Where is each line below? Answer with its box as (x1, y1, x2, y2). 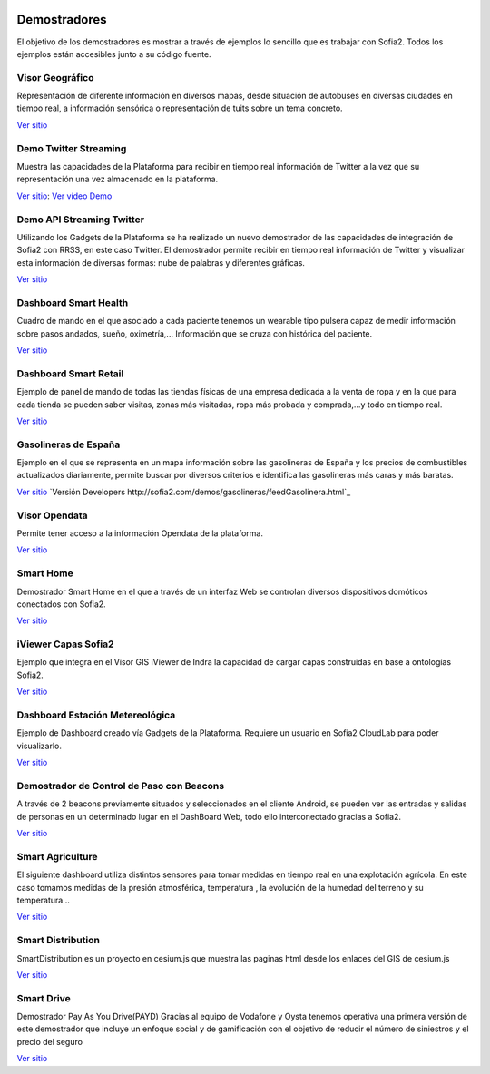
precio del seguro (16, 1036, 83, 1047)
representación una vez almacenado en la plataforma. (16, 173, 219, 185)
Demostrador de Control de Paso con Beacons (16, 779, 225, 792)
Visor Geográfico (16, 71, 94, 83)
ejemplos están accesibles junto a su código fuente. (16, 48, 212, 59)
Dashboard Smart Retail (16, 367, 124, 380)
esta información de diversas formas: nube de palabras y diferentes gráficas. (16, 257, 306, 268)
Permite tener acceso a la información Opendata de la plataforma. (16, 527, 263, 539)
